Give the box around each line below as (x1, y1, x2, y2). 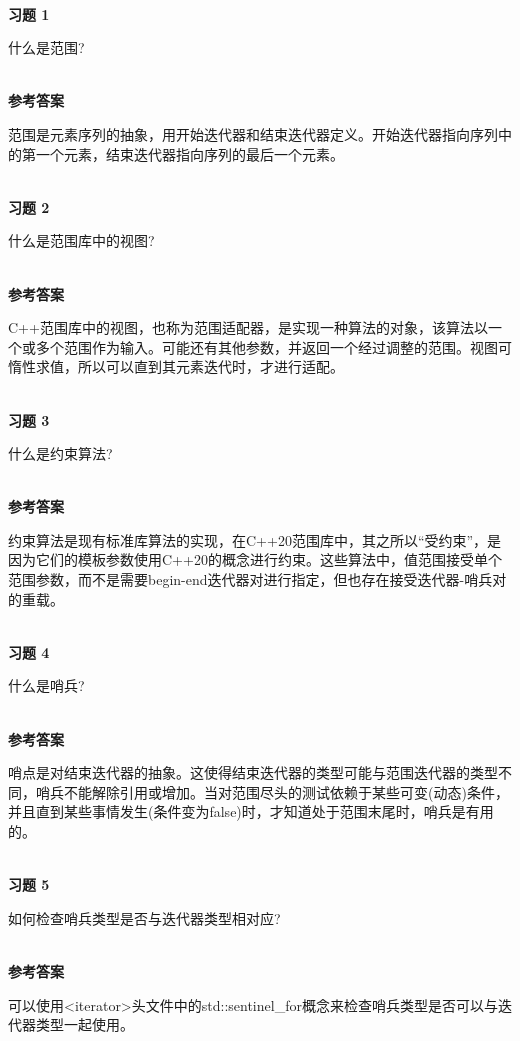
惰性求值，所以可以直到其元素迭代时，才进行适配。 (8, 356, 344, 377)
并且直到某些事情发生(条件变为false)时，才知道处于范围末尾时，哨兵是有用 (8, 801, 494, 822)
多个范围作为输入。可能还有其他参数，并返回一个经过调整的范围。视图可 (35, 336, 512, 357)
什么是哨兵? (8, 675, 85, 696)
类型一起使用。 (35, 1014, 134, 1035)
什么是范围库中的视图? (8, 230, 155, 251)
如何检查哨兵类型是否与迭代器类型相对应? (8, 907, 281, 928)
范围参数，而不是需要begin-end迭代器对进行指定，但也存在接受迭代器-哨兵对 (8, 569, 507, 590)
